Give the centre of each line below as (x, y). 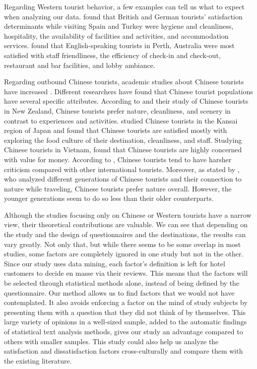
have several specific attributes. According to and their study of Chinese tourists (126, 101)
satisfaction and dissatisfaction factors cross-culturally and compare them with (124, 351)
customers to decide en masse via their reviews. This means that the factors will (126, 273)
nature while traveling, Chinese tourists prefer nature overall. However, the (118, 188)
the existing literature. (38, 360)
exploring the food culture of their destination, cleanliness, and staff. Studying (123, 140)
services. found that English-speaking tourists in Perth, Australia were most (119, 45)
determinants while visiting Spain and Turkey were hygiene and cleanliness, (119, 26)
